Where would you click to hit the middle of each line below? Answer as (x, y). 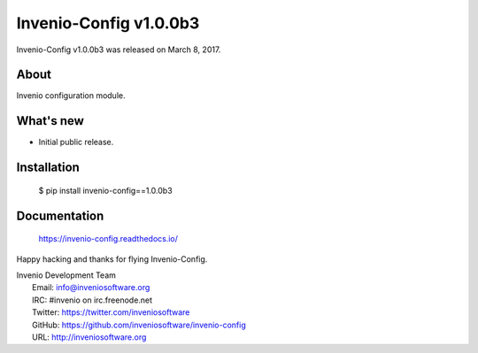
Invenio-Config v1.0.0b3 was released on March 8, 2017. (119, 50)
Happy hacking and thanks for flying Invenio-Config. (112, 259)
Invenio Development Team (66, 275)
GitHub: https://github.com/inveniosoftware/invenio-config (139, 325)
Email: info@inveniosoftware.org (91, 288)
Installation (48, 168)
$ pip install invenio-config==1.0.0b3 (105, 190)
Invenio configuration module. (71, 96)
